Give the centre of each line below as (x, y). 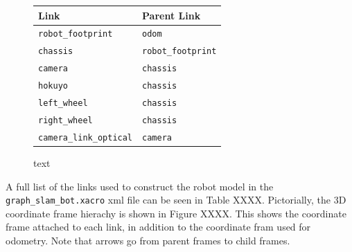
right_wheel (65, 120)
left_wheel (63, 103)
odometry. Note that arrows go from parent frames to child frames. (148, 240)
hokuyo (53, 86)
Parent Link (171, 15)
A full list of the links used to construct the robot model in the (140, 186)
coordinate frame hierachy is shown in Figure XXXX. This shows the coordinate (176, 213)
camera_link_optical (86, 137)
